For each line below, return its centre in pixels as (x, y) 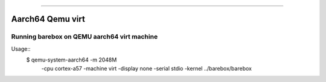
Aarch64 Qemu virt (48, 19)
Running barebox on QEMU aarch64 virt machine (85, 37)
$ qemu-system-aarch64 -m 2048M (72, 60)
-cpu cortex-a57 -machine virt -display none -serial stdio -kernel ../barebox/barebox (146, 68)
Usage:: (21, 49)
